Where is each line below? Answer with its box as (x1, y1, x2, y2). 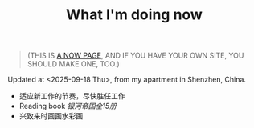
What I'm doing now (66, 6, 203, 24)
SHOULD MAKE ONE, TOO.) (27, 59, 120, 69)
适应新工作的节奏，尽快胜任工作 (18, 91, 125, 101)
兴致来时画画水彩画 (18, 111, 84, 121)
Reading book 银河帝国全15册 (18, 102, 117, 111)
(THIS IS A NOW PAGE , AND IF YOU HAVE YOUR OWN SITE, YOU (27, 50, 244, 61)
